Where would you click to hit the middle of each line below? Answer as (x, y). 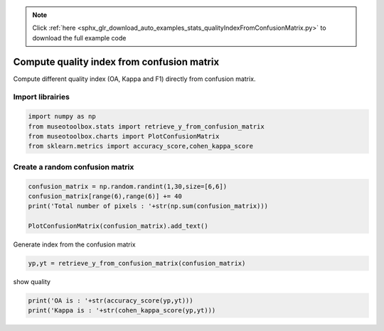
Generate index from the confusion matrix (74, 244)
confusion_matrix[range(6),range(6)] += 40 (105, 196)
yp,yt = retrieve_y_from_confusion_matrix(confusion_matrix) (137, 264)
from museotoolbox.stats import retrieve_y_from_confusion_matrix (146, 126)
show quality (32, 282)
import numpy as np (62, 116)
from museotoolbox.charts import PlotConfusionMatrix (124, 136)
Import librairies (42, 97)
